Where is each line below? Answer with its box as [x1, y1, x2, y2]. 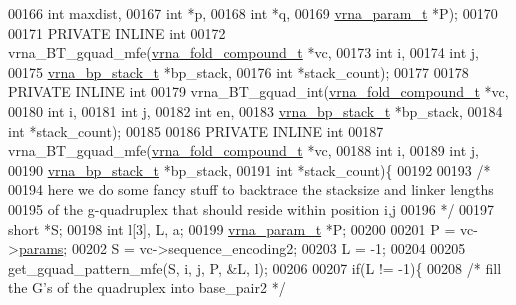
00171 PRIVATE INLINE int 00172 [8, 22, 226, 43]
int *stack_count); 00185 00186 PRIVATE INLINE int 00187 [8, 120, 384, 141]
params [18, 238, 64, 259]
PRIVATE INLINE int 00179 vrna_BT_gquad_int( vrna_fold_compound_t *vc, [8, 81, 509, 102]
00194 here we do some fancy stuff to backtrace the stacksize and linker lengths [8, 179, 494, 200]
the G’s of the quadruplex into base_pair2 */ [8, 277, 286, 298]
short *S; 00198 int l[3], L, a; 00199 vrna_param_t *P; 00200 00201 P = [8, 218, 456, 239]
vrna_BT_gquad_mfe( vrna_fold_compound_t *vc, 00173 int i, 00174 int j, [8, 42, 479, 63]
